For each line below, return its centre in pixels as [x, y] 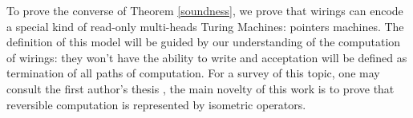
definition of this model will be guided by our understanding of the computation [204, 42]
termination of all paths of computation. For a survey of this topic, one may [193, 73]
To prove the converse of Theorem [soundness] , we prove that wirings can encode [205, 10]
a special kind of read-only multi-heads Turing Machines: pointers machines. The [205, 26]
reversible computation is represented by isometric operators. [156, 104]
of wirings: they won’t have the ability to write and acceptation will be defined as [207, 57]
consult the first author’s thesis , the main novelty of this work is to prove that [200, 88]
